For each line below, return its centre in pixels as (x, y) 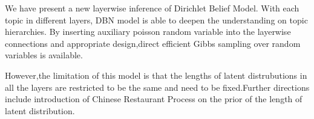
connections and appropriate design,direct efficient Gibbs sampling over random (153, 43)
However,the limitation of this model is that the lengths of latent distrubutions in (156, 75)
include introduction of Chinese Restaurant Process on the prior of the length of (154, 99)
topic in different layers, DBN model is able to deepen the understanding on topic (156, 20)
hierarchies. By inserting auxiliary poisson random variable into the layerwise (148, 32)
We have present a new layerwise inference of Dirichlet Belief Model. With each (152, 8)
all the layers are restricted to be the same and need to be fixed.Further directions (157, 87)
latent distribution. (40, 110)
